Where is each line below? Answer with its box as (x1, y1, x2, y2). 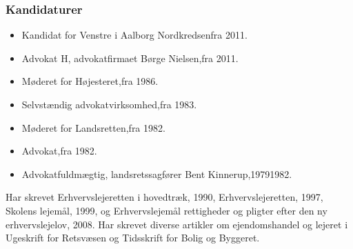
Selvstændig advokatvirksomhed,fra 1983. (21, 97, 197, 111)
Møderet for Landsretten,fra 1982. (21, 120, 165, 135)
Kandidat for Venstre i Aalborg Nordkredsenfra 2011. (21, 28, 248, 42)
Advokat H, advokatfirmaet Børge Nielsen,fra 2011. (21, 50, 239, 65)
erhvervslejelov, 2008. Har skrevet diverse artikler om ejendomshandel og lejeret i (6, 217, 348, 231)
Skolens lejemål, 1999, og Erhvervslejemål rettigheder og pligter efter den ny (6, 203, 327, 217)
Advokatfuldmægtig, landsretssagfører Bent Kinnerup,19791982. (21, 166, 292, 181)
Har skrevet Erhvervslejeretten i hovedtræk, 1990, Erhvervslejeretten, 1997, (6, 190, 323, 204)
